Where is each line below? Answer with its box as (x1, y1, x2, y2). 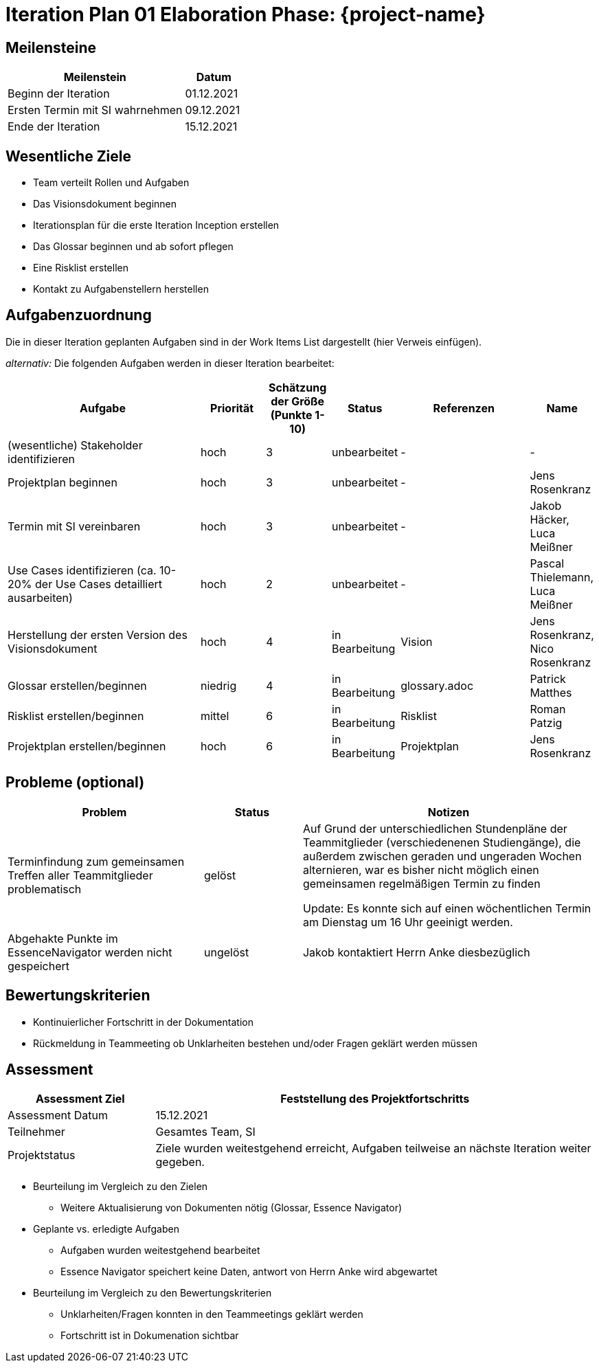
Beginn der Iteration (8, 87, 110, 101)
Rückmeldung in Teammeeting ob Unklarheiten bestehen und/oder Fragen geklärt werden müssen (33, 1037, 478, 1049)
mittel (200, 708, 229, 723)
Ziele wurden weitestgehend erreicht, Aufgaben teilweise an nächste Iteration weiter (155, 1141, 591, 1156)
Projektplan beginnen (8, 475, 117, 489)
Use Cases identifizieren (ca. (8, 563, 157, 577)
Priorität (210, 401, 254, 415)
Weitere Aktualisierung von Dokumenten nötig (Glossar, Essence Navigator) (60, 1202, 403, 1214)
